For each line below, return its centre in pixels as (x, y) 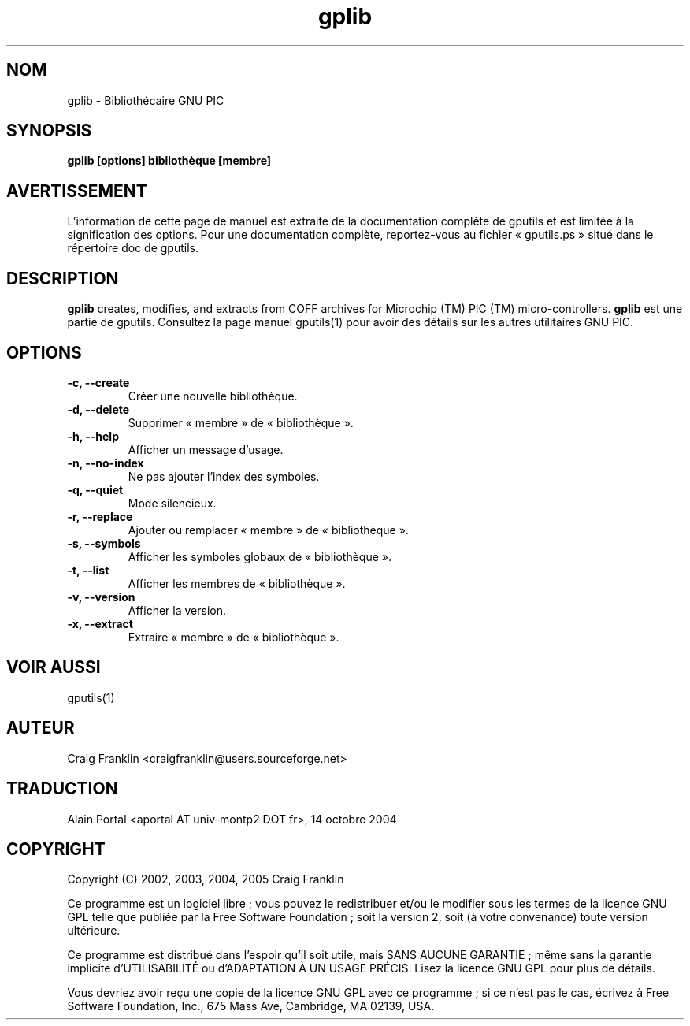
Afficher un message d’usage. (206, 449)
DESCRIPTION (63, 278)
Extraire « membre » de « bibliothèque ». (234, 637)
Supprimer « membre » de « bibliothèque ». (241, 422)
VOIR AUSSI (54, 667)
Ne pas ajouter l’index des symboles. (224, 476)
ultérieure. (94, 931)
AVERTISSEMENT (77, 191)
